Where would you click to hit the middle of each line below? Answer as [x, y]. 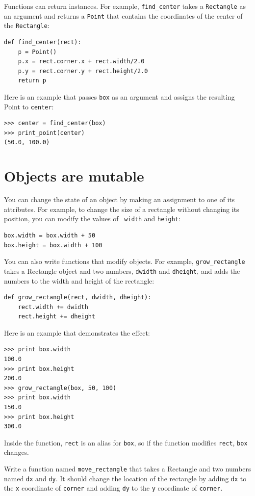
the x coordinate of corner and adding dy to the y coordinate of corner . [113, 488]
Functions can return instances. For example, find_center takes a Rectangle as [125, 6]
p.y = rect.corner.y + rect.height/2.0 [83, 71]
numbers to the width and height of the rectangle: [79, 280]
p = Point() [37, 52]
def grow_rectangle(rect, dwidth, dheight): [78, 298]
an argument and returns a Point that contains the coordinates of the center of [123, 15]
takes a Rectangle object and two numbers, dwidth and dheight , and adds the [122, 271]
